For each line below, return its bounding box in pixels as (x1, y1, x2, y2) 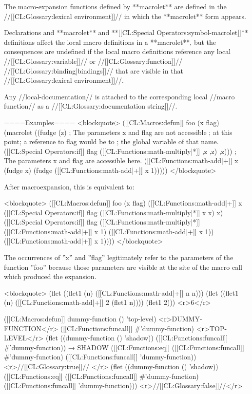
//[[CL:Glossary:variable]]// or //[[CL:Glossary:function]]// (4, 56, 182, 66)
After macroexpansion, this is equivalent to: (4, 181, 135, 191)
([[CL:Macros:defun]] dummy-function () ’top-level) (4, 314, 156, 324)
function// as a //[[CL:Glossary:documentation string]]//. (4, 101, 177, 111)
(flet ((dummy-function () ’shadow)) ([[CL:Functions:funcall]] (46, 333, 228, 343)
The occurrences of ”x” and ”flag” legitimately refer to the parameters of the (4, 252, 233, 263)
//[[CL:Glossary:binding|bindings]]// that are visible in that (4, 65, 183, 75)
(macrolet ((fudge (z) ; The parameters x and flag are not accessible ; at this (4, 127, 233, 137)
